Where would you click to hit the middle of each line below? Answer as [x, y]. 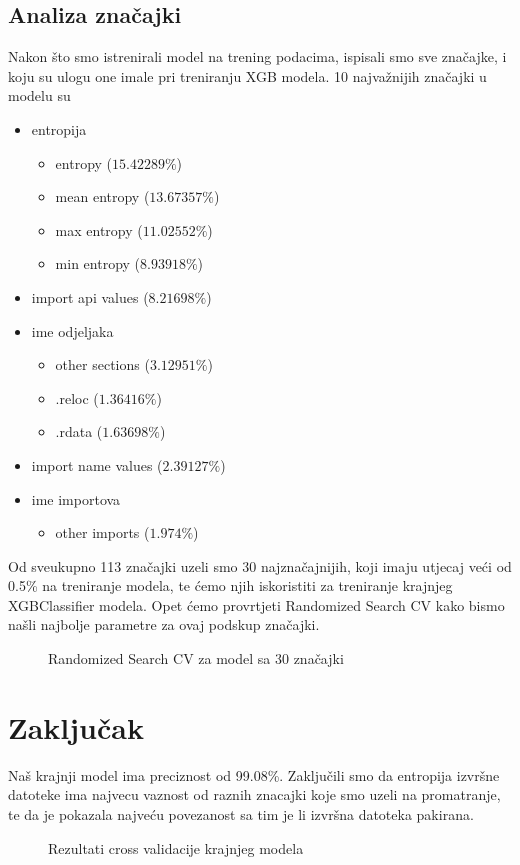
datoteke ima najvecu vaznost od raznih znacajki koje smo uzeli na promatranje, [254, 794]
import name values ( [97, 464]
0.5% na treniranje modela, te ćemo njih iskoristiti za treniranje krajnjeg [230, 585]
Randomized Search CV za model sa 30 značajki [196, 658]
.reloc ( [77, 397]
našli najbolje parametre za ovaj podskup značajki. [164, 624]
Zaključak [76, 726]
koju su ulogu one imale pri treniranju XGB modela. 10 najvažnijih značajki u [247, 75]
